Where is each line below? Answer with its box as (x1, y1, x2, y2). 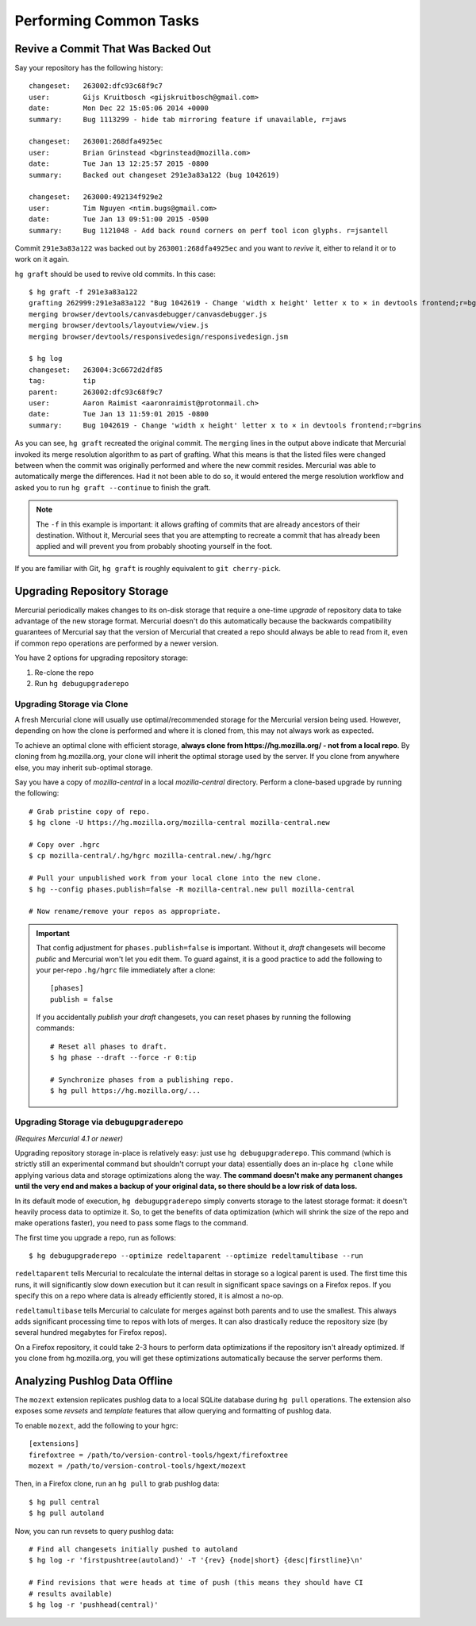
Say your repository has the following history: (14, 63, 163, 73)
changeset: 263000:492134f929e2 (29, 193, 163, 201)
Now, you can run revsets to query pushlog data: (14, 1526, 175, 1536)
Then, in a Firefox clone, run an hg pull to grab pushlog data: (14, 1479, 220, 1489)
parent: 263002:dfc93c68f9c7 (29, 387, 163, 397)
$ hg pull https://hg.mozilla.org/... (50, 1087, 202, 1095)
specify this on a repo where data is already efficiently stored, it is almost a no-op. (14, 1291, 284, 1301)
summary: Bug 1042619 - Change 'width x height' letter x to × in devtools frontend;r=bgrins (29, 420, 422, 430)
